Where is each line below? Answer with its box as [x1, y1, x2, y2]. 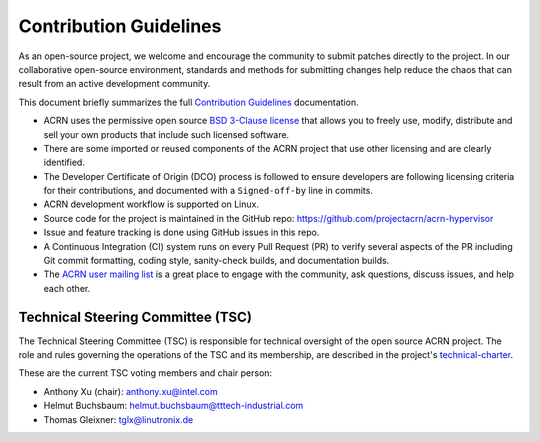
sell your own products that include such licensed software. [43, 128, 290, 140]
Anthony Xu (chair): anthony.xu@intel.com [43, 385, 219, 397]
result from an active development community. [18, 78, 211, 90]
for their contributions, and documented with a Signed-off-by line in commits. [43, 185, 374, 197]
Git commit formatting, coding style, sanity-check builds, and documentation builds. [43, 255, 390, 267]
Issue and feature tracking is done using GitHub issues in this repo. [43, 226, 320, 239]
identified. [43, 156, 85, 169]
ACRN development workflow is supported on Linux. [43, 198, 260, 210]
